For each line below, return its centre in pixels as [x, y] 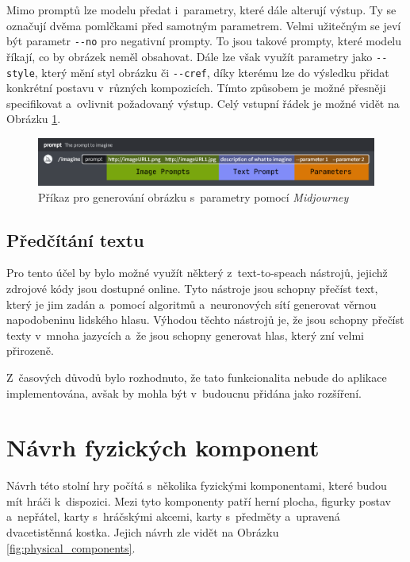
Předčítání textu [75, 239]
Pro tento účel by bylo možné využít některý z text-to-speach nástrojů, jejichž [197, 273]
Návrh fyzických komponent [163, 447]
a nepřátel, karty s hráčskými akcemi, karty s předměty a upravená [173, 516]
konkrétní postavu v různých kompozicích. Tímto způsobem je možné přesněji [196, 88]
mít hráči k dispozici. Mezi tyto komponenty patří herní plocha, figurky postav [199, 500]
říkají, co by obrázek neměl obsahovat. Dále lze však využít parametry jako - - [197, 56]
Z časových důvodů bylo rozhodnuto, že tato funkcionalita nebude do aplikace [197, 377]
